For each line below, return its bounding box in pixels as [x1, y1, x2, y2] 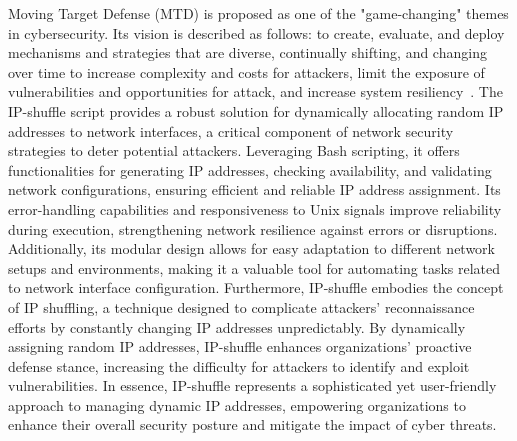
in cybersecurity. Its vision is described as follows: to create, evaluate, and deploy [8, 22, 505, 43]
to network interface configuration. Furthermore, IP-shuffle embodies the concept [8, 277, 504, 298]
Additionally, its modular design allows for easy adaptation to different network [8, 238, 496, 259]
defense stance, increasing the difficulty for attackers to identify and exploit [8, 355, 470, 376]
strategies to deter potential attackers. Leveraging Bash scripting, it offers [8, 140, 460, 161]
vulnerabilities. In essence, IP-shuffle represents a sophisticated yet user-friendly [8, 375, 497, 396]
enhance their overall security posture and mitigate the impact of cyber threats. [8, 414, 497, 435]
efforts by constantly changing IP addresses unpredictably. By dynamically [8, 316, 466, 337]
